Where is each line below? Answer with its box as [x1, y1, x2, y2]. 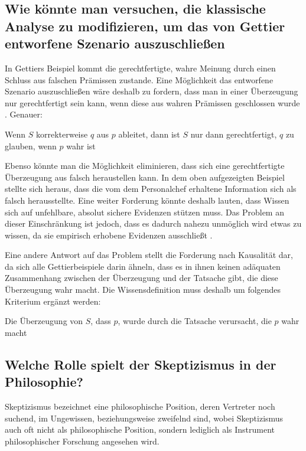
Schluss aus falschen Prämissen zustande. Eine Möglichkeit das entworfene [5, 73, 274, 86]
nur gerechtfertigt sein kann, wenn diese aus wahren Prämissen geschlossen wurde [5, 96, 300, 109]
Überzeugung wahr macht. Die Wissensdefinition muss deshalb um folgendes [5, 283, 281, 296]
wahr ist [66, 139, 96, 152]
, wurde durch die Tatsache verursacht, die [118, 315, 272, 327]
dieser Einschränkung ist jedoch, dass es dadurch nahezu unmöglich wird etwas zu [5, 217, 302, 230]
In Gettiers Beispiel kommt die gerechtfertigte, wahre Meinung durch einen [5, 61, 276, 74]
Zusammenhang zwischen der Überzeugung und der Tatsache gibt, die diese [5, 272, 278, 284]
